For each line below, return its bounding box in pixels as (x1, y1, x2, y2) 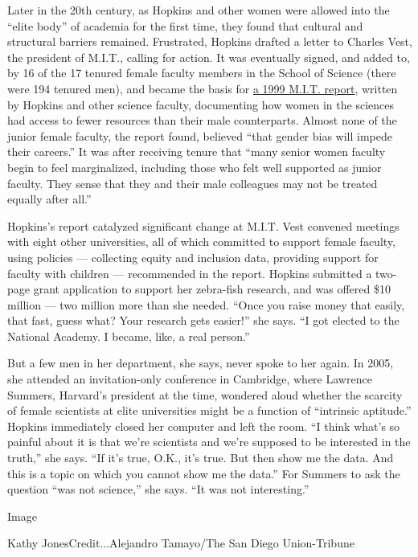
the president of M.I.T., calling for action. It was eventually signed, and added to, (7, 48, 410, 65)
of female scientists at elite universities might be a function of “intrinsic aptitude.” (7, 402, 412, 419)
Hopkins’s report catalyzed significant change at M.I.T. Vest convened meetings (7, 217, 400, 234)
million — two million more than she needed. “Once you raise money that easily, (7, 296, 405, 313)
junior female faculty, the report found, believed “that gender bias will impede (7, 127, 393, 144)
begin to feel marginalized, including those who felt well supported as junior (7, 158, 382, 175)
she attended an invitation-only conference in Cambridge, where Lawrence (7, 371, 372, 387)
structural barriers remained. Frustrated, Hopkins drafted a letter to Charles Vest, (7, 33, 412, 50)
